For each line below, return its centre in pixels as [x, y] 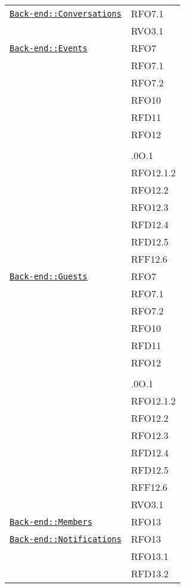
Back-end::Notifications [66, 539]
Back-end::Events [48, 48]
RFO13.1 [150, 556]
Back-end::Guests [48, 276]
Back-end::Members [51, 522]
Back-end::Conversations [66, 13]
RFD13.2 [150, 573]
